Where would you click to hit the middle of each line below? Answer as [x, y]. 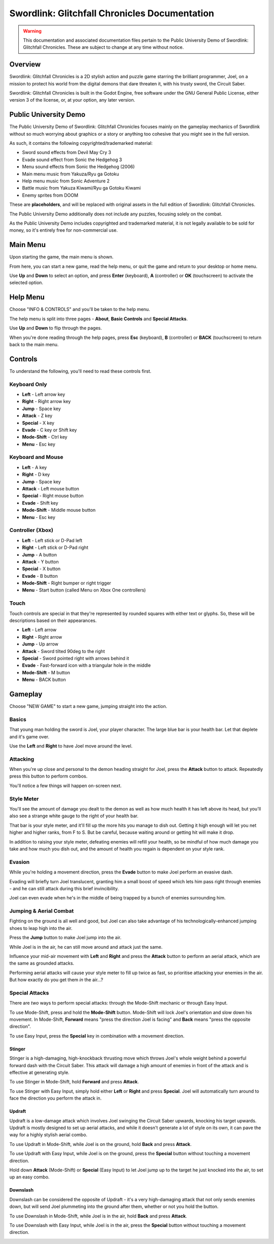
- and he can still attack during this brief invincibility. [64, 888]
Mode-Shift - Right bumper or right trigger [67, 583]
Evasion [20, 862]
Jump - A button [39, 554]
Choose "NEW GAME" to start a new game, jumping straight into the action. [88, 706]
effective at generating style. [39, 1073]
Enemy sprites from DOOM [50, 195]
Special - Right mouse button [53, 496]
